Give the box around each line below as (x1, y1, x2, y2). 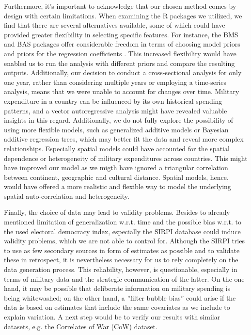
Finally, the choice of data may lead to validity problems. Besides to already (4, 207, 230, 217)
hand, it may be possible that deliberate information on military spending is (4, 283, 231, 293)
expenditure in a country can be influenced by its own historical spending (4, 96, 222, 106)
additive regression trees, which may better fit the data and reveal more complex (4, 134, 244, 144)
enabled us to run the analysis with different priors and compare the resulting (4, 58, 235, 68)
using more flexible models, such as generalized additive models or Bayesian (4, 124, 229, 134)
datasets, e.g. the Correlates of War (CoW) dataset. (4, 321, 157, 331)
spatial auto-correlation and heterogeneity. (4, 191, 129, 201)
